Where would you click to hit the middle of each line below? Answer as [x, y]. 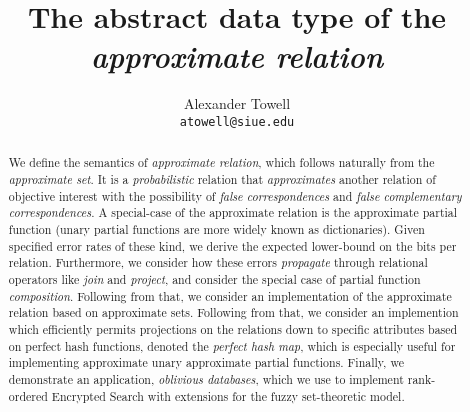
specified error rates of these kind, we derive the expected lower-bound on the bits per [232, 245]
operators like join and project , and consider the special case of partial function [214, 278]
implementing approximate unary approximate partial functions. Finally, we [206, 362]
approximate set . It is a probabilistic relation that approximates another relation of [222, 179]
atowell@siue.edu [237, 121]
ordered [28, 395]
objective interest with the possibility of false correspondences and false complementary [235, 195]
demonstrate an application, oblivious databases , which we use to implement [206, 378]
